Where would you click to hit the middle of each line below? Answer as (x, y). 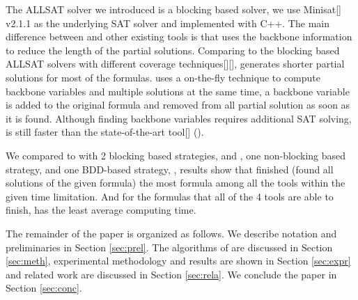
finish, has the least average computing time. (101, 210)
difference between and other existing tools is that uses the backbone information (179, 37)
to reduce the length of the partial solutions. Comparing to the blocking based (173, 50)
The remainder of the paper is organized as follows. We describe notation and (171, 233)
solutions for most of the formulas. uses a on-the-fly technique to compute (163, 77)
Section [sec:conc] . (44, 288)
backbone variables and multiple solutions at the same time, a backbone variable (178, 91)
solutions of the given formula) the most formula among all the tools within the (176, 183)
